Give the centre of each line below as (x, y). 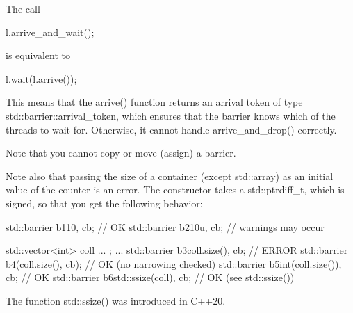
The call (23, 8)
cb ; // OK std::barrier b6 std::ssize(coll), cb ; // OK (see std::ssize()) (150, 277)
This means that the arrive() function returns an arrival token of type (154, 102)
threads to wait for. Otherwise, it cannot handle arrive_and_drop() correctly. (171, 129)
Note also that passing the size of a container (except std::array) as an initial (170, 176)
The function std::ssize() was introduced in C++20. (116, 300)
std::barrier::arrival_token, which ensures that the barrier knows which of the (171, 115)
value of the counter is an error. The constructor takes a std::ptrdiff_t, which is (175, 190)
